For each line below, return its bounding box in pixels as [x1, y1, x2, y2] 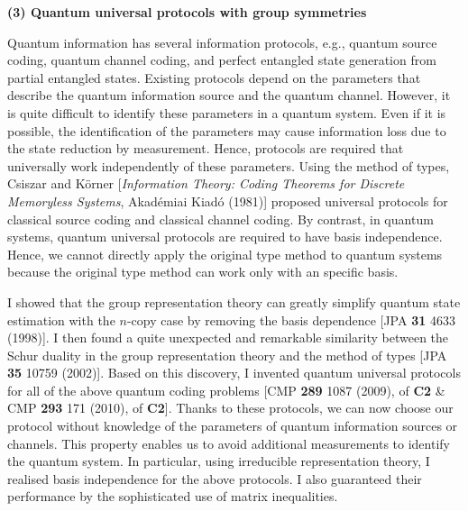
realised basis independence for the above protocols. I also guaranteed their [7, 469, 422, 488]
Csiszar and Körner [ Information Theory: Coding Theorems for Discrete [7, 174, 405, 193]
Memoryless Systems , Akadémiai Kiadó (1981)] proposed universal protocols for [7, 191, 448, 210]
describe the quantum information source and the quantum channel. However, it [7, 86, 451, 105]
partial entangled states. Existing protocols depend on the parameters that [7, 68, 421, 87]
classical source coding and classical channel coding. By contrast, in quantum [7, 209, 434, 228]
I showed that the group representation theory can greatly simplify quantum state [7, 292, 461, 311]
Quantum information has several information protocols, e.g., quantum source [7, 32, 437, 51]
